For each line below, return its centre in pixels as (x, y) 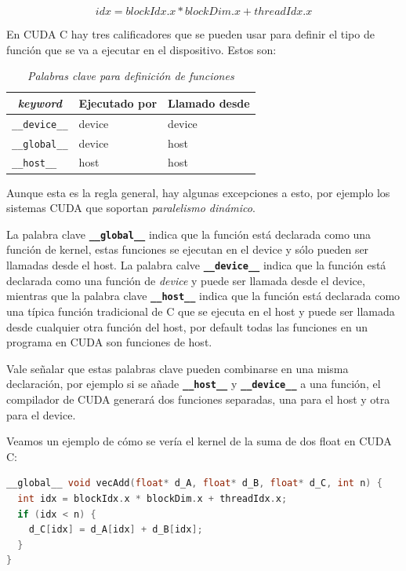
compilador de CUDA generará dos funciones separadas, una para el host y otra (198, 399)
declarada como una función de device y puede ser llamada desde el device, (186, 280)
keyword (40, 102)
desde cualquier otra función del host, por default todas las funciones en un (187, 326)
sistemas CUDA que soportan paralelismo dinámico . (131, 208)
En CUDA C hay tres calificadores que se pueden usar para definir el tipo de (190, 34)
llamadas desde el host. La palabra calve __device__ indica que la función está (196, 265)
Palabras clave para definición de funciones (131, 76)
